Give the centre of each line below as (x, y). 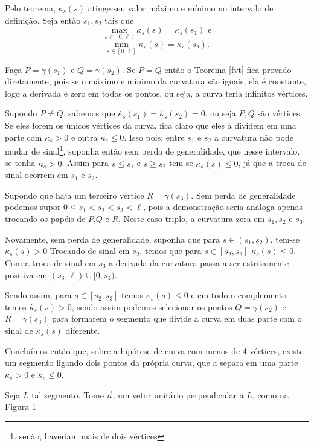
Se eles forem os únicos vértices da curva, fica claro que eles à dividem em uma (151, 125)
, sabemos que (89, 113)
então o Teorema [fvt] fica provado (228, 69)
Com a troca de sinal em (50, 263)
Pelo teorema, (30, 8)
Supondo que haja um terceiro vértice (75, 195)
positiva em (26, 274)
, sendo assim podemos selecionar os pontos (152, 306)
